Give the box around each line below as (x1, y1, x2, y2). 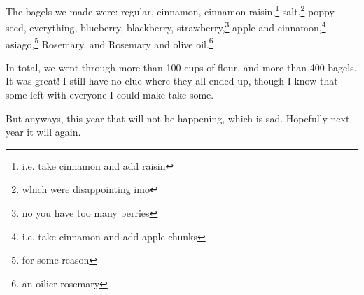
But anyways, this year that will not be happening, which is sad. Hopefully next (6, 110, 350, 125)
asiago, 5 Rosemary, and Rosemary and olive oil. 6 (6, 34, 213, 51)
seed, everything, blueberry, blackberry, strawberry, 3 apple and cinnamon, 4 (6, 18, 326, 34)
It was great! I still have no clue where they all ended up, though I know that (6, 73, 338, 88)
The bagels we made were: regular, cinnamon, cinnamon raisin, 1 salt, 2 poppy (6, 2, 335, 18)
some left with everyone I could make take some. (6, 87, 214, 101)
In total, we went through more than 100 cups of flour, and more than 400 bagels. (6, 59, 357, 74)
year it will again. (6, 124, 81, 139)
